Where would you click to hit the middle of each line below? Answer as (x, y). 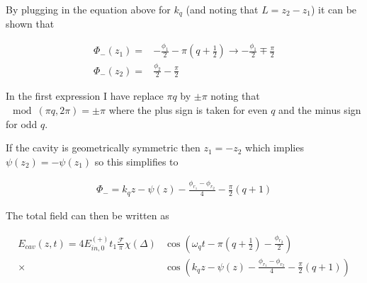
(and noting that (222, 9)
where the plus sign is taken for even (188, 110)
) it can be (334, 9)
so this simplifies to (136, 161)
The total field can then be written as (87, 215)
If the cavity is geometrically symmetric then (103, 148)
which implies (275, 148)
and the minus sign (320, 110)
